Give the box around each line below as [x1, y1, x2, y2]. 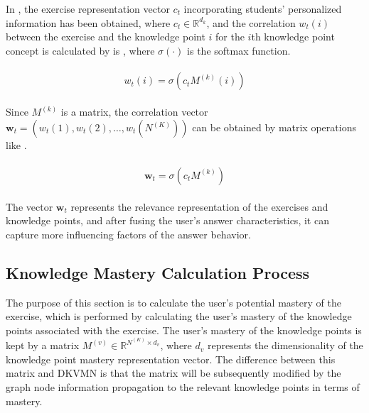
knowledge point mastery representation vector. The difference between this [6, 351, 336, 366]
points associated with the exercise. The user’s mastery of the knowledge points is [6, 322, 362, 337]
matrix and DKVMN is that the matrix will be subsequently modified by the [6, 365, 341, 380]
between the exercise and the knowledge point [6, 29, 205, 44]
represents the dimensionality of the [207, 338, 363, 353]
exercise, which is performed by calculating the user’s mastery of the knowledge [6, 309, 352, 324]
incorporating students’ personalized [183, 1, 342, 16]
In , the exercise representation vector [6, 1, 170, 16]
